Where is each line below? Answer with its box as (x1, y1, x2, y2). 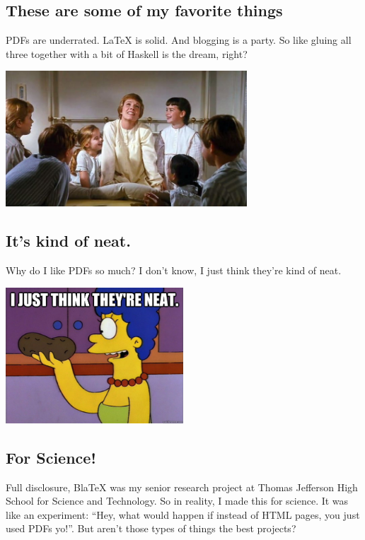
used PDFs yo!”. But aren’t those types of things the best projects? (6, 521, 296, 536)
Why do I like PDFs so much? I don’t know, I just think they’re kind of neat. (6, 263, 342, 278)
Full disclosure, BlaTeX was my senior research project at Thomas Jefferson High (6, 479, 358, 494)
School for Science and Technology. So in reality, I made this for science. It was (6, 493, 349, 508)
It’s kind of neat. (6, 230, 131, 252)
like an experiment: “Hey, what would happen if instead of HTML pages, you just (6, 507, 360, 522)
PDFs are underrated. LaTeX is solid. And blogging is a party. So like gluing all (6, 33, 352, 47)
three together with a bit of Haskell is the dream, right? (6, 46, 248, 61)
